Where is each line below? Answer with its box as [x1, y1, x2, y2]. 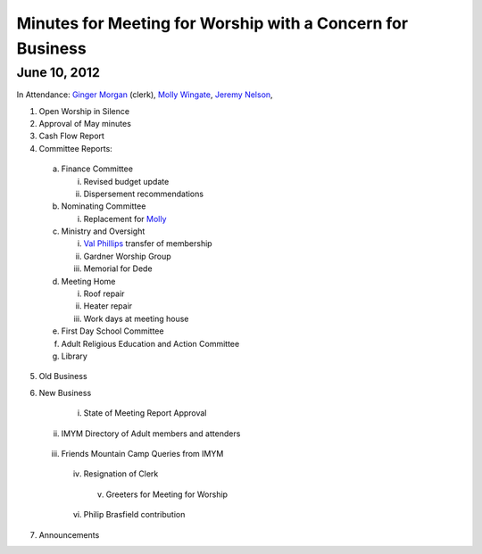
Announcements [38, 529, 100, 540]
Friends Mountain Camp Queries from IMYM [61, 448, 224, 459]
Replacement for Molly [83, 213, 167, 224]
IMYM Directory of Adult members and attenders [61, 428, 241, 439]
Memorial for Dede [83, 263, 153, 274]
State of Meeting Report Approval [83, 408, 207, 418]
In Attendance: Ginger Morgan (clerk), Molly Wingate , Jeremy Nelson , [16, 89, 273, 100]
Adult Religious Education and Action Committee [61, 338, 240, 349]
